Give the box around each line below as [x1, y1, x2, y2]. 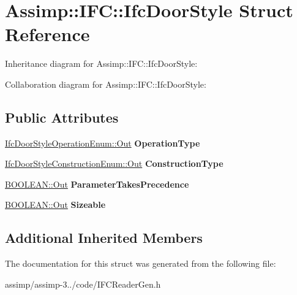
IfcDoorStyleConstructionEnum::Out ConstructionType [5, 157, 224, 170]
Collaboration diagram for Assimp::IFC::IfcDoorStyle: [5, 77, 206, 90]
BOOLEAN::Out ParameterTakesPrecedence [5, 177, 189, 190]
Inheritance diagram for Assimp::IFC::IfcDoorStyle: [5, 57, 198, 70]
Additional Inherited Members [5, 228, 203, 247]
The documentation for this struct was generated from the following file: [5, 257, 276, 270]
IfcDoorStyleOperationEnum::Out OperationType [5, 136, 200, 149]
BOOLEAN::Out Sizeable [5, 198, 106, 211]
